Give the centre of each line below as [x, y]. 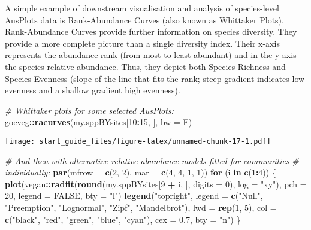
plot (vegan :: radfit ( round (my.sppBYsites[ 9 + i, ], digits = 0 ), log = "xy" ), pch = [156, 184]
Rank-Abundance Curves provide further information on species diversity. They [151, 31]
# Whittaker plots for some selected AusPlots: [89, 110]
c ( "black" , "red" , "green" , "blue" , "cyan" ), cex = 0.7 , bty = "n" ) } [123, 219]
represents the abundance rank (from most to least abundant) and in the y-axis [151, 55]
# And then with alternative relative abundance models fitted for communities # [152, 160]
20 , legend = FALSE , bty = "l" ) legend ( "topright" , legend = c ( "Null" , [134, 196]
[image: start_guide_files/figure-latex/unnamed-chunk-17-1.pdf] [138, 141]
